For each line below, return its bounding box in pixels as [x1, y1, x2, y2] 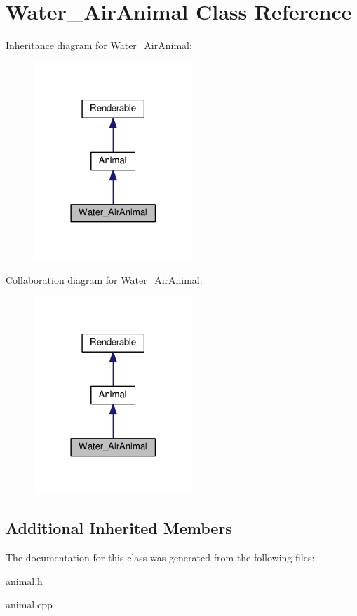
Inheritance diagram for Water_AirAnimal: [6, 38, 192, 53]
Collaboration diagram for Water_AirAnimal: [6, 272, 203, 287]
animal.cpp [6, 597, 53, 612]
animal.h [6, 573, 43, 588]
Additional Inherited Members [6, 517, 232, 539]
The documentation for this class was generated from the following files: [6, 550, 315, 565]
